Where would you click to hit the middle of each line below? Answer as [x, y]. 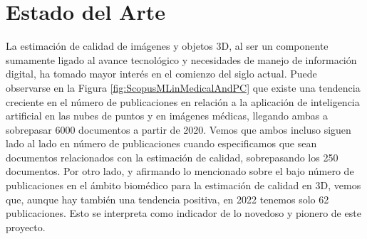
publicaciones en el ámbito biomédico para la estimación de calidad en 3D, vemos [183, 185]
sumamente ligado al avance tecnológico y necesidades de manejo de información [181, 59]
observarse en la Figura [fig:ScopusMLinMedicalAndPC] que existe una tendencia [183, 87]
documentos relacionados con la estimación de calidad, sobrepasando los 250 [172, 157]
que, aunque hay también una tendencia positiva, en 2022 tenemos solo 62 [167, 199]
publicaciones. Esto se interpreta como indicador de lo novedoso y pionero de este [183, 213]
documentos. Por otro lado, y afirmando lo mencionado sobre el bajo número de [180, 171]
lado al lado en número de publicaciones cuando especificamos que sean [161, 143]
